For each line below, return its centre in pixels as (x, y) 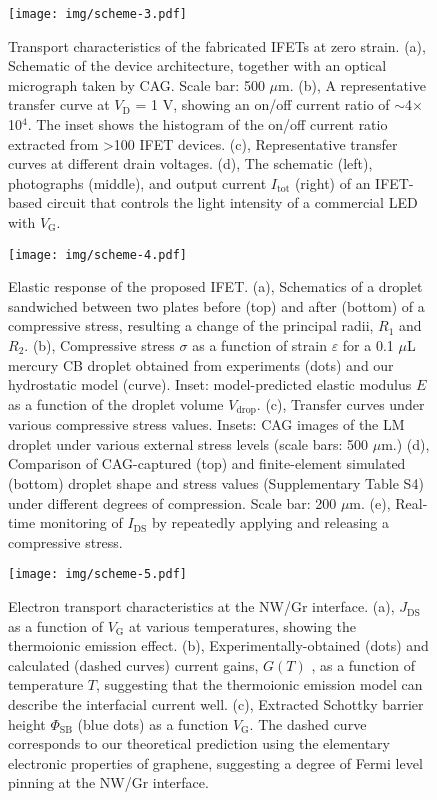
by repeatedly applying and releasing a (271, 522)
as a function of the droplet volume (116, 403)
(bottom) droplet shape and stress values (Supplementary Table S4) (216, 483)
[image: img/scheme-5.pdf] (97, 574)
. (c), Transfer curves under (340, 403)
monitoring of (81, 522)
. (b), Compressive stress (99, 345)
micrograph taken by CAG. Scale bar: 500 (136, 84)
